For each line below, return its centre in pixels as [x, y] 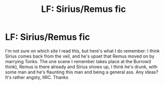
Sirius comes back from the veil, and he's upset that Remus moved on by [80, 56]
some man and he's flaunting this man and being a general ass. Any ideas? [82, 72]
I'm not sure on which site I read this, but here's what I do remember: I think [82, 51]
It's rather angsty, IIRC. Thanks [37, 77]
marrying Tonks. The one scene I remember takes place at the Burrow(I [78, 61]
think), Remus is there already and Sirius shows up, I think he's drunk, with [82, 67]
